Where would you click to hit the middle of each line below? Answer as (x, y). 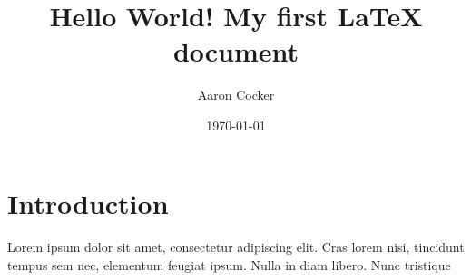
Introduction (88, 203)
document (236, 51)
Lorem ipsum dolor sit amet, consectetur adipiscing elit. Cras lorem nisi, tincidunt (236, 247)
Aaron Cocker (236, 95)
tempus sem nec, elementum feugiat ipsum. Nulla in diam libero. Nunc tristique (229, 264)
